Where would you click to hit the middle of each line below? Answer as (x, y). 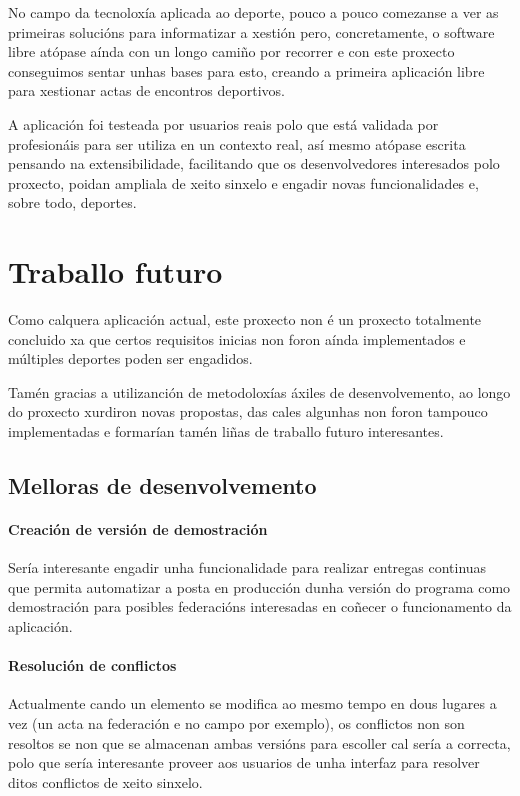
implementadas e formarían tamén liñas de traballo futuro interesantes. (226, 431)
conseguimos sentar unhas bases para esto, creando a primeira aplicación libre (246, 70)
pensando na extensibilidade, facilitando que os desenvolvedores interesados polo (254, 163)
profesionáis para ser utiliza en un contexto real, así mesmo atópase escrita (237, 143)
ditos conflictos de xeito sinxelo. (105, 781)
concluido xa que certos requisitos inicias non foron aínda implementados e (237, 338)
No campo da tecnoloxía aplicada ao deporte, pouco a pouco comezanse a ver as (253, 12)
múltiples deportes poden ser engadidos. (130, 358)
